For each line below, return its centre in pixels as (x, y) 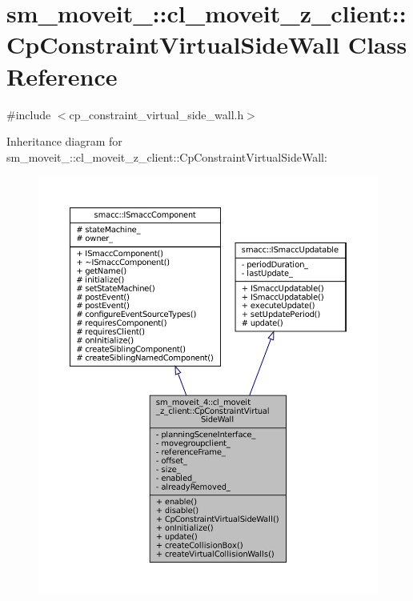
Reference (62, 76)
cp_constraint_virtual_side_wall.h (156, 114)
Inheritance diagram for (64, 141)
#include (29, 114)
